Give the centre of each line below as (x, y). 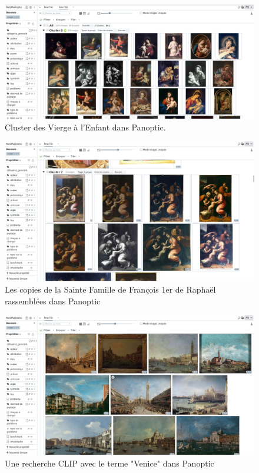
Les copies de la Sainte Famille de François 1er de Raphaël (110, 289)
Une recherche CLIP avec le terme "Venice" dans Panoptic (109, 463)
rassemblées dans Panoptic (53, 301)
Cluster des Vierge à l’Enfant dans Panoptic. (85, 127)
